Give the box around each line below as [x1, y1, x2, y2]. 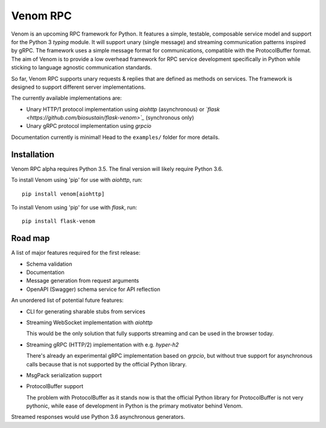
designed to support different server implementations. [11, 83, 146, 91]
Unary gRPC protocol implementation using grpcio [26, 123, 152, 130]
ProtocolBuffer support [26, 383, 84, 390]
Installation [11, 149, 54, 159]
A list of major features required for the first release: [11, 249, 141, 257]
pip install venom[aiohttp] [22, 190, 105, 197]
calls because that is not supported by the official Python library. [26, 360, 187, 368]
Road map [11, 233, 50, 244]
